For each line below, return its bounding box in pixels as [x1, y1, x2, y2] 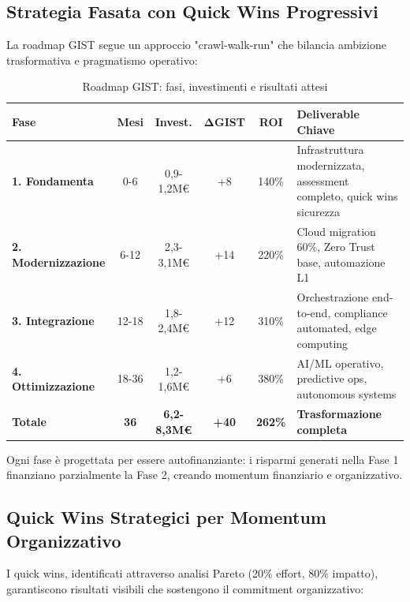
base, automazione [296, 253, 386, 270]
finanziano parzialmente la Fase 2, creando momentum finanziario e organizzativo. [6, 466, 403, 483]
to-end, [296, 304, 331, 320]
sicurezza [296, 203, 341, 219]
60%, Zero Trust [296, 238, 375, 255]
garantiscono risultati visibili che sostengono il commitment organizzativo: [6, 580, 364, 596]
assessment [296, 172, 349, 189]
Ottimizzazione [12, 378, 95, 394]
